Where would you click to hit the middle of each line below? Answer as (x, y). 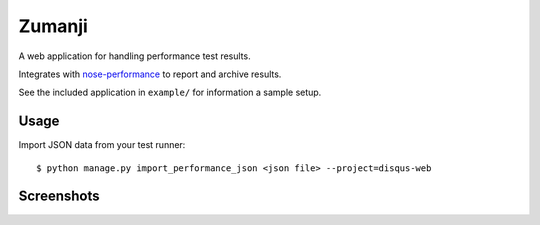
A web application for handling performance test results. (134, 56)
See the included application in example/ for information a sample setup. (170, 92)
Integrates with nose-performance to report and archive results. (150, 74)
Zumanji (53, 26)
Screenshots (59, 196)
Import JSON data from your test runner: (102, 145)
